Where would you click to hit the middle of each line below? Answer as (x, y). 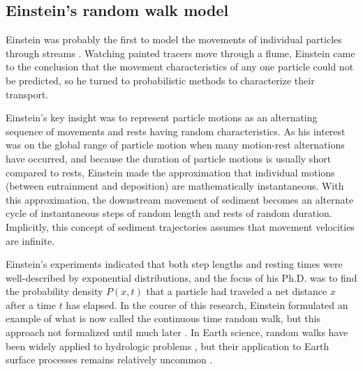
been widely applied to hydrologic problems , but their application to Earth (168, 346)
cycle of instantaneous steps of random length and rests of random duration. (169, 213)
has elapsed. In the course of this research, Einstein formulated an (207, 304)
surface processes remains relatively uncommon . (109, 359)
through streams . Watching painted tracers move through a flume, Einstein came (180, 53)
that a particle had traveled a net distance (237, 291)
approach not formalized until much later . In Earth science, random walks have (177, 332)
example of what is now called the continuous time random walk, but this (163, 318)
